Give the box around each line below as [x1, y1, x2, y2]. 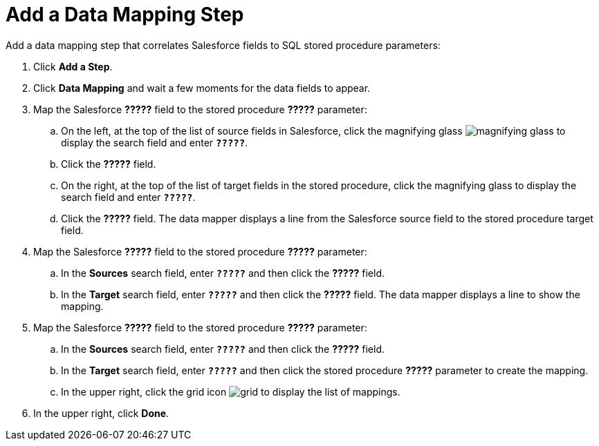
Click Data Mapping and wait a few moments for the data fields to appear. [33, 81, 371, 94]
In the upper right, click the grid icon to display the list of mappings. [61, 385, 400, 398]
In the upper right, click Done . [33, 407, 169, 419]
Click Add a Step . [33, 60, 113, 72]
